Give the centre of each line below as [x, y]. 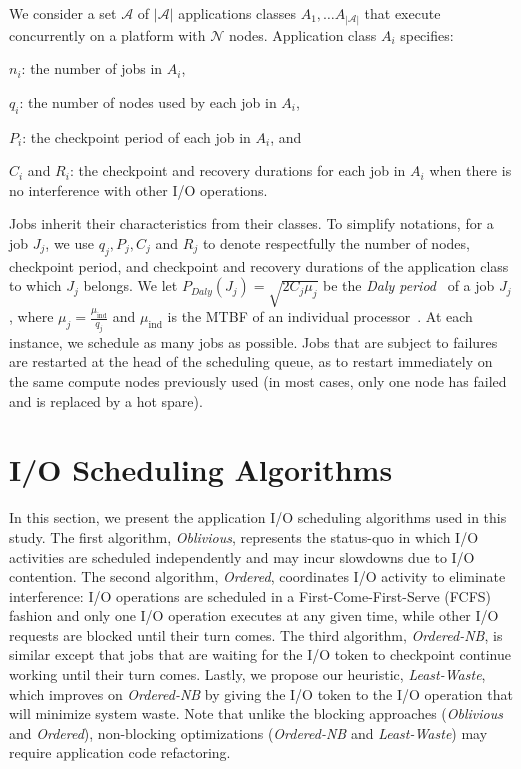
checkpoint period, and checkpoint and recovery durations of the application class [259, 265]
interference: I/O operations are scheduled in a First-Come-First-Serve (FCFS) [250, 595]
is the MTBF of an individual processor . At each [320, 316]
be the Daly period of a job [409, 285]
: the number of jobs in [92, 68]
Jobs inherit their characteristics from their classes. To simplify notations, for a [251, 223]
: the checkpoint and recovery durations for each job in [237, 170]
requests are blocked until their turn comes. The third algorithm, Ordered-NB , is [256, 634]
